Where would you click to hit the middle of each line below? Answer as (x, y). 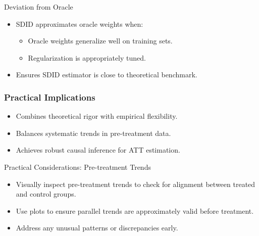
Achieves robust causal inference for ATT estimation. (98, 150)
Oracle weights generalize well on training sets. (100, 41)
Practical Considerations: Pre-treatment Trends (77, 167)
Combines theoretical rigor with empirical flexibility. (97, 116)
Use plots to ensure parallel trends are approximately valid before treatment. (135, 210)
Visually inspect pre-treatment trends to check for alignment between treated (136, 184)
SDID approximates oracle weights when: (80, 23)
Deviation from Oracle (39, 7)
